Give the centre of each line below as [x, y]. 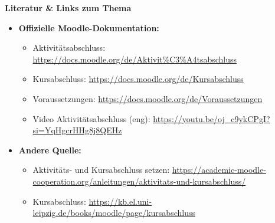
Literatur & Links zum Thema [68, 8]
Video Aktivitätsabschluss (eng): [91, 118]
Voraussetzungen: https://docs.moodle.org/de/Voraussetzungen [148, 98]
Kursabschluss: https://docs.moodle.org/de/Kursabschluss [138, 79]
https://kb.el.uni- [120, 201]
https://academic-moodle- [219, 170]
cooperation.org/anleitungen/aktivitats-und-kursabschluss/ [139, 181]
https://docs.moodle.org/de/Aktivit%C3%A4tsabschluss [135, 59]
